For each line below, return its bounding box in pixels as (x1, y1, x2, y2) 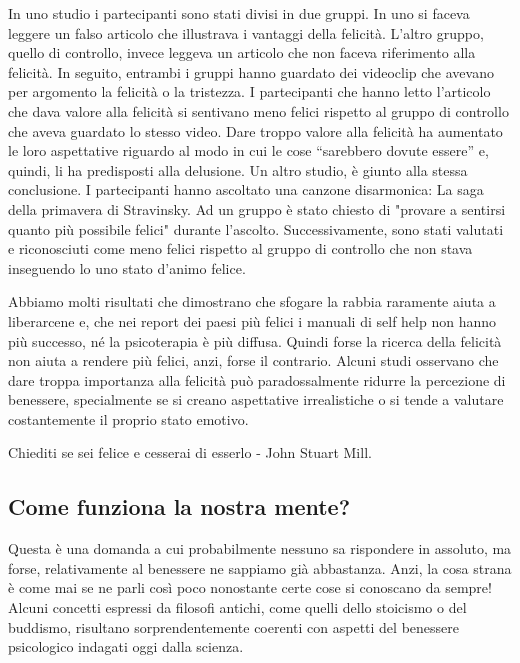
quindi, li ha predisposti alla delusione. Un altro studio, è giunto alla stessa (8, 159, 468, 180)
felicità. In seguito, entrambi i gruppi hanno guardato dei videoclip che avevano (8, 61, 494, 82)
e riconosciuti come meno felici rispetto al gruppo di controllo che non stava (8, 238, 473, 259)
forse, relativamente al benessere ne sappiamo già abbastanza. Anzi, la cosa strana (8, 557, 512, 578)
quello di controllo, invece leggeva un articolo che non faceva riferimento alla (8, 42, 476, 63)
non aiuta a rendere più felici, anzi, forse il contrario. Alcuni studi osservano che (8, 350, 499, 371)
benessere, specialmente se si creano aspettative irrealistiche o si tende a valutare (8, 389, 504, 410)
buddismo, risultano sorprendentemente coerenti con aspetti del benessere (8, 616, 459, 637)
